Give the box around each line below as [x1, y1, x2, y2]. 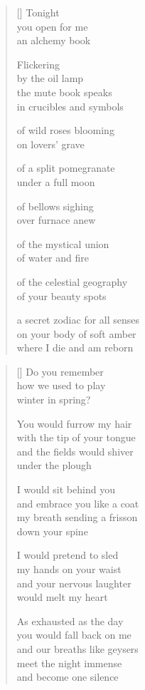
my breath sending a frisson [16, 510, 138, 525]
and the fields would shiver [16, 443, 134, 458]
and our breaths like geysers [16, 641, 139, 656]
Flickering [16, 56, 60, 71]
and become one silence [16, 669, 119, 684]
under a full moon [16, 174, 95, 189]
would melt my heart [16, 589, 108, 604]
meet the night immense [16, 655, 122, 670]
